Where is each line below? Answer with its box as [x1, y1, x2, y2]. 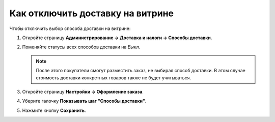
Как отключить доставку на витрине [9, 8, 174, 19]
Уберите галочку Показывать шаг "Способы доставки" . [22, 98, 147, 104]
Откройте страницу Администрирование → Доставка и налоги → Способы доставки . [22, 35, 212, 41]
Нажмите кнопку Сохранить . [22, 107, 86, 113]
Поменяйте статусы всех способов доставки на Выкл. [22, 44, 141, 50]
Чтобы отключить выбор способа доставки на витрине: [9, 25, 131, 32]
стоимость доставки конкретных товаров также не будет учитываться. [36, 74, 191, 81]
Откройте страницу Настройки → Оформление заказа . [22, 88, 144, 95]
